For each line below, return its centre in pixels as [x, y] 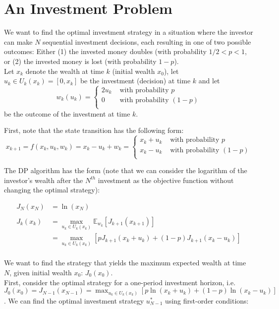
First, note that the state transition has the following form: [94, 130]
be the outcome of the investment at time [67, 113]
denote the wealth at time [65, 71]
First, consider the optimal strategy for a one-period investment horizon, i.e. [120, 282]
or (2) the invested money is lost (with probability [80, 61]
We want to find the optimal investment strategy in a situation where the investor [129, 32]
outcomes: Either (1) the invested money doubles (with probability [105, 51]
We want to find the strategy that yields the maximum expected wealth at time [125, 263]
